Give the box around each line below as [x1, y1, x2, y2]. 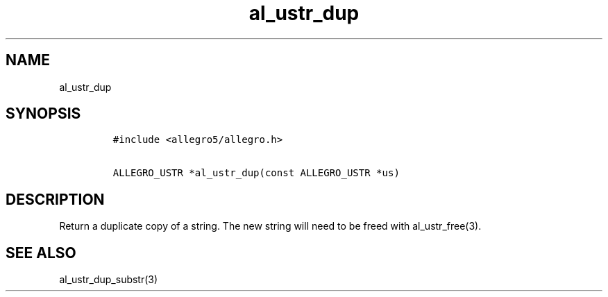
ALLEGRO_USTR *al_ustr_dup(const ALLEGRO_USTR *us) [112, 167, 400, 179]
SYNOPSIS [6, 105, 81, 123]
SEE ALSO [6, 244, 76, 262]
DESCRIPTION [6, 190, 105, 208]
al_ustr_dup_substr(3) [59, 273, 158, 286]
